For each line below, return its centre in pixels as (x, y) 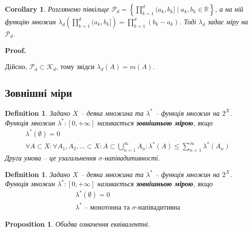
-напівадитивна (158, 207)
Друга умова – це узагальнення (50, 158)
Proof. (16, 50)
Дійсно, (16, 66)
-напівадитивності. (131, 158)
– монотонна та (107, 207)
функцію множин (30, 21)
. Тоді (188, 21)
